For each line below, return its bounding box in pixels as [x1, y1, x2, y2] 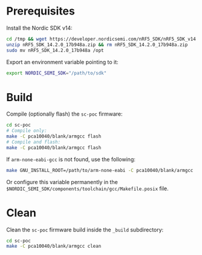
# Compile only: [6, 128, 47, 134]
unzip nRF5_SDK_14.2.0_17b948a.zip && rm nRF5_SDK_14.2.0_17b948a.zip [6, 41, 188, 48]
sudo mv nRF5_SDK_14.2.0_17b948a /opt [6, 47, 104, 53]
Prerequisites [6, 4, 76, 18]
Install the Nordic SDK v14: [6, 24, 73, 31]
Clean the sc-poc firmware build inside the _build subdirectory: [6, 226, 164, 233]
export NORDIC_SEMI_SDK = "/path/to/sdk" [6, 70, 107, 76]
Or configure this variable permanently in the [6, 178, 118, 185]
